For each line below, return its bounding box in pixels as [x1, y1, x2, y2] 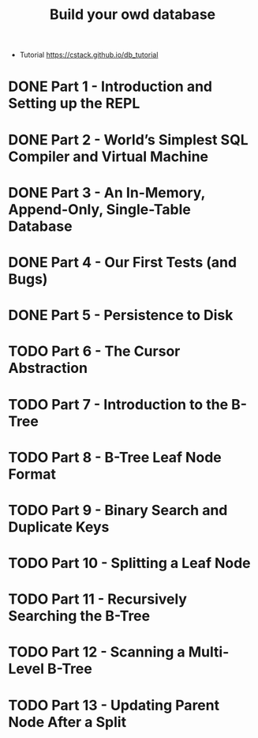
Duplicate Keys [8, 518, 110, 536]
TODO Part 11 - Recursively [8, 590, 188, 608]
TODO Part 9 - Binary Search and [8, 501, 228, 519]
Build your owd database [50, 6, 215, 24]
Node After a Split [8, 713, 127, 731]
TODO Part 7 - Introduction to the [8, 395, 229, 413]
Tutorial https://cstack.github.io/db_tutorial [19, 50, 159, 60]
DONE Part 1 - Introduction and [8, 77, 213, 96]
